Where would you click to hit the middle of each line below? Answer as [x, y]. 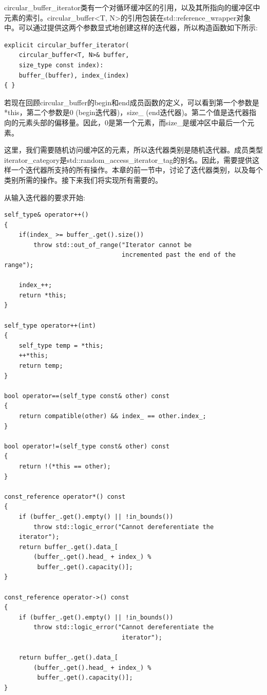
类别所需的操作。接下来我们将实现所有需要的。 [83, 180]
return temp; [41, 366]
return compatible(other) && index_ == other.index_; [112, 416]
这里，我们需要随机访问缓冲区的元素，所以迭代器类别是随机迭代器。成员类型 [133, 150]
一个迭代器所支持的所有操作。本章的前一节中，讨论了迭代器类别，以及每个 [137, 170]
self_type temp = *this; [61, 345]
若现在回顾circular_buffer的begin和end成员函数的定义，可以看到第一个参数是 [132, 102]
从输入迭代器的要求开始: [45, 197]
